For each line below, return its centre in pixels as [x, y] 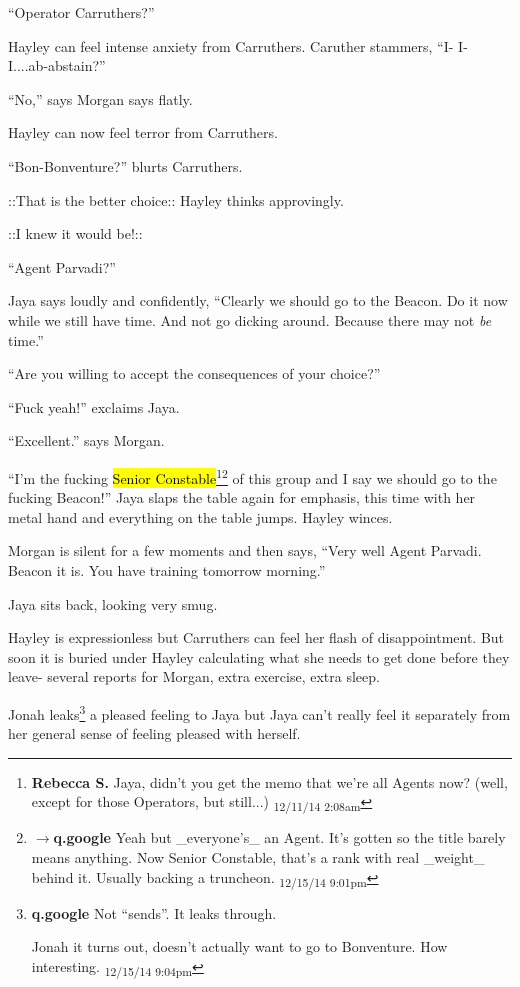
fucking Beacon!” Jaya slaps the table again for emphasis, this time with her [242, 497]
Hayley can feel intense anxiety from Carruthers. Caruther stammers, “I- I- [238, 45]
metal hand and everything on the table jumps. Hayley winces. [200, 516]
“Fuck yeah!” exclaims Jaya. [94, 406]
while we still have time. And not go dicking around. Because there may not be [250, 319]
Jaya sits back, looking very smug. [113, 603]
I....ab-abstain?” [57, 65]
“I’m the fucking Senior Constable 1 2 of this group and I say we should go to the [252, 476]
